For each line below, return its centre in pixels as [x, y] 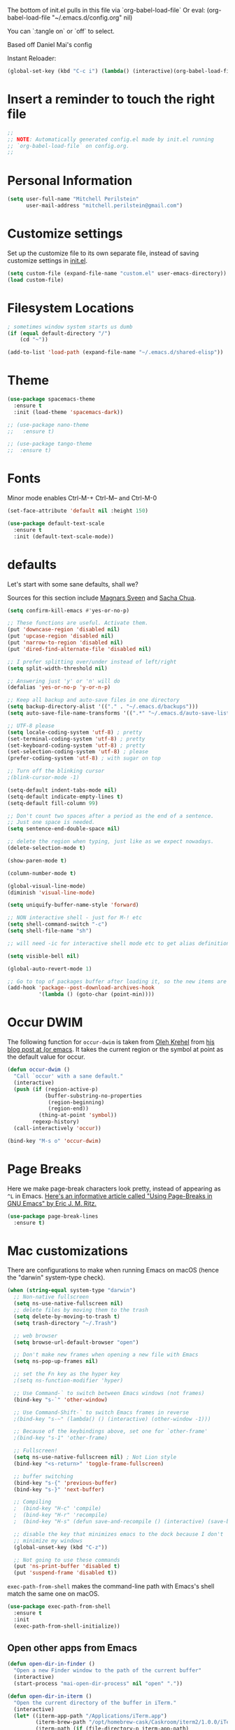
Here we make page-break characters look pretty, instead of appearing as [114, 1188]
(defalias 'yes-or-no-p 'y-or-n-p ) [59, 687]
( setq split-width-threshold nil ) [58, 668]
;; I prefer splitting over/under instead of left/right [92, 661]
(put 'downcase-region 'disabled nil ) [64, 630]
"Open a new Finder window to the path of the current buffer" [107, 1670]
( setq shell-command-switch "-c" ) [58, 924]
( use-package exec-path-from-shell [59, 1607]
